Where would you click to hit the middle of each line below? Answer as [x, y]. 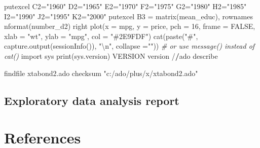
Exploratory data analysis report [92, 100]
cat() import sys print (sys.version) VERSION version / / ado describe [111, 55]
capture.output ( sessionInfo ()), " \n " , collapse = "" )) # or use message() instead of [129, 46]
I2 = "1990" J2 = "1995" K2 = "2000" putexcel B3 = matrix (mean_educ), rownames [128, 16]
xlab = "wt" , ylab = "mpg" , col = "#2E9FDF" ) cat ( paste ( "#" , [101, 36]
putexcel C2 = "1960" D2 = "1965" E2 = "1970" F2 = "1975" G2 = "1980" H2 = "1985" [125, 6]
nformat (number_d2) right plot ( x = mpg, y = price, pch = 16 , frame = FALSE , [130, 26]
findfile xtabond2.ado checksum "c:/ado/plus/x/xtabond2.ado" [101, 73]
